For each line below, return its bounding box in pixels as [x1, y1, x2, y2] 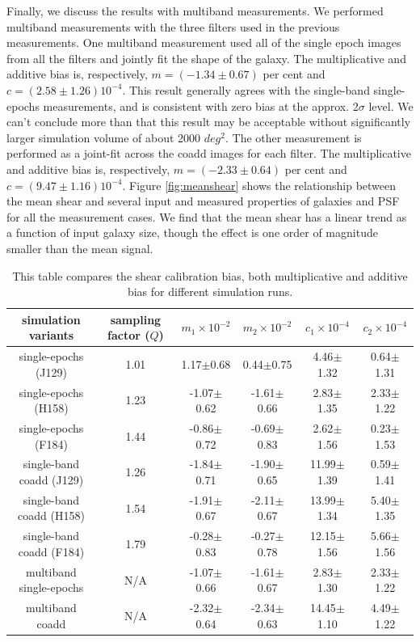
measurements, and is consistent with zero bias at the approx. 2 [43, 97, 359, 114]
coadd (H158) [18, 507, 85, 524]
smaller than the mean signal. [6, 239, 153, 256]
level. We [368, 97, 414, 114]
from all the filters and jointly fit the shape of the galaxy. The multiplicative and [6, 49, 406, 66]
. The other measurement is [225, 129, 362, 146]
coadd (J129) [19, 471, 84, 488]
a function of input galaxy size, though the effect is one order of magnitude [6, 224, 378, 241]
